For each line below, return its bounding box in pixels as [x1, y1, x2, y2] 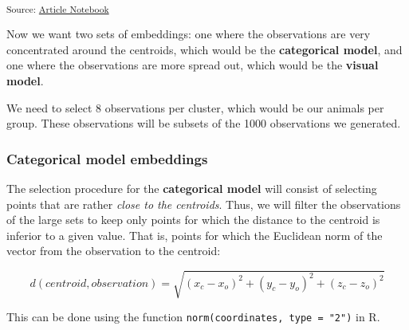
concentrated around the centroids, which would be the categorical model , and [6, 41, 403, 57]
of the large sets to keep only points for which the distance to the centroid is [6, 211, 380, 228]
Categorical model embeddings [6, 148, 208, 168]
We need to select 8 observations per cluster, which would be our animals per [6, 99, 384, 116]
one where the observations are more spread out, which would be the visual [6, 57, 379, 73]
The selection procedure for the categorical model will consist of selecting [6, 179, 377, 196]
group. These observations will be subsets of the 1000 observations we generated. [6, 115, 401, 132]
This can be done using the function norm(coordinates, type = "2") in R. [6, 308, 380, 325]
